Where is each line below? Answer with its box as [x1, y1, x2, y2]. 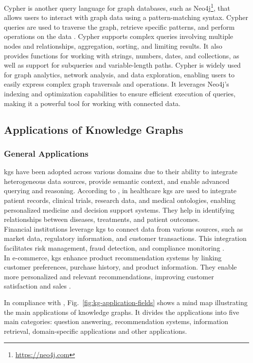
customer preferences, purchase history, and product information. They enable [4, 262, 237, 272]
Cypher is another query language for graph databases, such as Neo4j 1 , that [4, 1, 230, 13]
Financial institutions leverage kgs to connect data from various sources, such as [4, 223, 243, 234]
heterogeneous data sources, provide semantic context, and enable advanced [4, 176, 230, 186]
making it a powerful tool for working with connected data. [4, 98, 181, 108]
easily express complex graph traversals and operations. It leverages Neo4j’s [4, 79, 229, 89]
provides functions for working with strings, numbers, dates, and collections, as [4, 50, 239, 60]
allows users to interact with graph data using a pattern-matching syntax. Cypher [4, 12, 248, 22]
